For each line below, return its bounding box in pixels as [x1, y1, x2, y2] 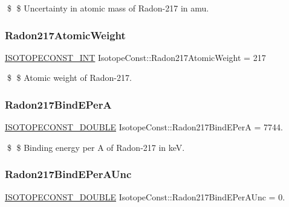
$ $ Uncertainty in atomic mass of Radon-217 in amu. [7, 2, 209, 14]
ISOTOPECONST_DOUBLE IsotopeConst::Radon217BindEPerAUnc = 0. [5, 190, 285, 203]
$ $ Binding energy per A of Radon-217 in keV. [7, 141, 185, 153]
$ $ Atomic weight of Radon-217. [7, 71, 132, 84]
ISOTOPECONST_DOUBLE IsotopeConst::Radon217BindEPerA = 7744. [5, 121, 283, 133]
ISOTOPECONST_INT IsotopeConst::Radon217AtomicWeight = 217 [5, 51, 266, 63]
